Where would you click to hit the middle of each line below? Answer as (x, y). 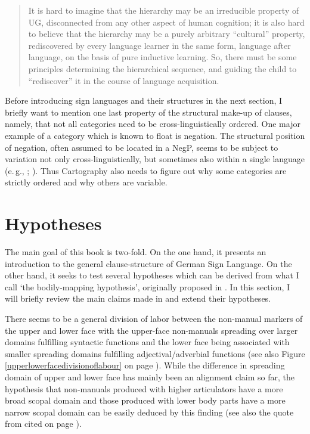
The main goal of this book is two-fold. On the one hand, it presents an (136, 252)
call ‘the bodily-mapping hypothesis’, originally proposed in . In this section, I (148, 286)
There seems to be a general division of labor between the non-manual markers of (154, 318)
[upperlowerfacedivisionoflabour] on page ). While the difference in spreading (145, 365)
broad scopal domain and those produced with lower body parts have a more (145, 400)
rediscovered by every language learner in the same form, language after (159, 45)
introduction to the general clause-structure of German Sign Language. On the (148, 263)
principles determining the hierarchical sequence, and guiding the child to (162, 68)
